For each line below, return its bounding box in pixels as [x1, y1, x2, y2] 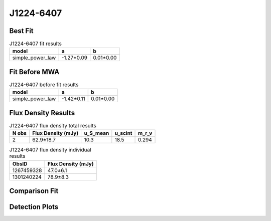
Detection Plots [9, 203, 59, 211]
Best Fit [9, 27, 34, 35]
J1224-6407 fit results [9, 40, 62, 47]
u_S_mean [84, 130, 109, 137]
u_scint [114, 130, 132, 137]
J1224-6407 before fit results [9, 81, 79, 88]
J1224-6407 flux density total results [9, 122, 96, 129]
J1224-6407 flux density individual [9, 146, 91, 153]
